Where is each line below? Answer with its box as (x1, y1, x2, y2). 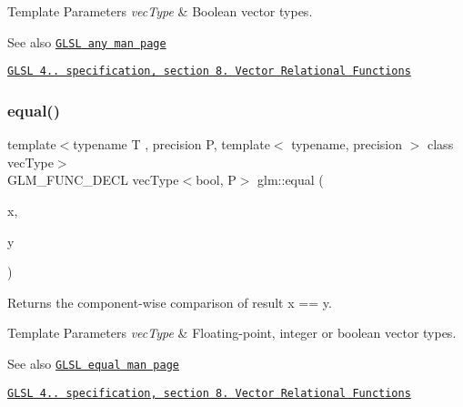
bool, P (196, 170, 237, 189)
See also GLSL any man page (7, 32, 166, 51)
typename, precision (291, 135, 403, 154)
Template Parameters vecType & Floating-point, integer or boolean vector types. (7, 323, 457, 342)
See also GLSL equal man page (7, 353, 179, 372)
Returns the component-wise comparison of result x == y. (7, 292, 332, 311)
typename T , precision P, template (73, 135, 270, 154)
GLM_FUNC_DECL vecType (7, 170, 179, 189)
